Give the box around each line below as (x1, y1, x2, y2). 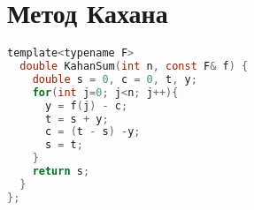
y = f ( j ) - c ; (44, 99, 128, 112)
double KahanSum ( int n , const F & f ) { (19, 60, 249, 72)
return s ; (32, 165, 90, 177)
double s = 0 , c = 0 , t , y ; (32, 72, 197, 86)
